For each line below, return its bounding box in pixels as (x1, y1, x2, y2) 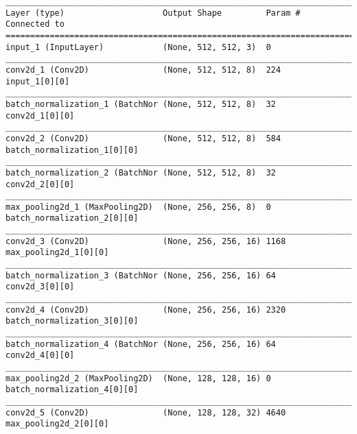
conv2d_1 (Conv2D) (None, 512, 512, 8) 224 (5, 64, 281, 75)
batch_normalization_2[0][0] (5, 213, 139, 224)
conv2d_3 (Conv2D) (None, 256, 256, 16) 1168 (5, 236, 286, 246)
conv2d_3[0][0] (5, 282, 75, 292)
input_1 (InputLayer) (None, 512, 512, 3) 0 (5, 42, 271, 52)
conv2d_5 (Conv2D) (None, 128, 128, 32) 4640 (5, 407, 286, 418)
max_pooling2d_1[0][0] (5, 248, 109, 258)
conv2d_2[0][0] (5, 179, 75, 189)
